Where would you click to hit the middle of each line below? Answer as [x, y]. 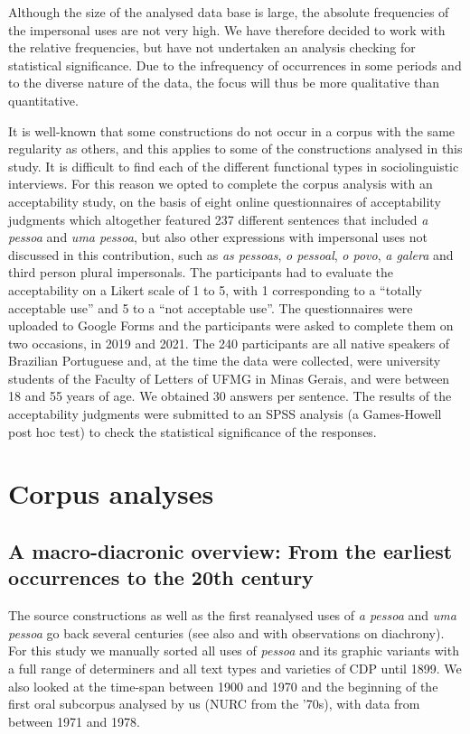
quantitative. [43, 100]
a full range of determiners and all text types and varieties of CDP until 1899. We [235, 668]
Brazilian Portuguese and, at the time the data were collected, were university [225, 361]
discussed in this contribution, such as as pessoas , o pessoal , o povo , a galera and [231, 254]
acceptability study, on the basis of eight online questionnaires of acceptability [225, 201]
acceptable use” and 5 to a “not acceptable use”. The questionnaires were [211, 307]
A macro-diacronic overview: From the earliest [230, 551]
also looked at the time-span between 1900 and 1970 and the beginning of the [223, 686]
